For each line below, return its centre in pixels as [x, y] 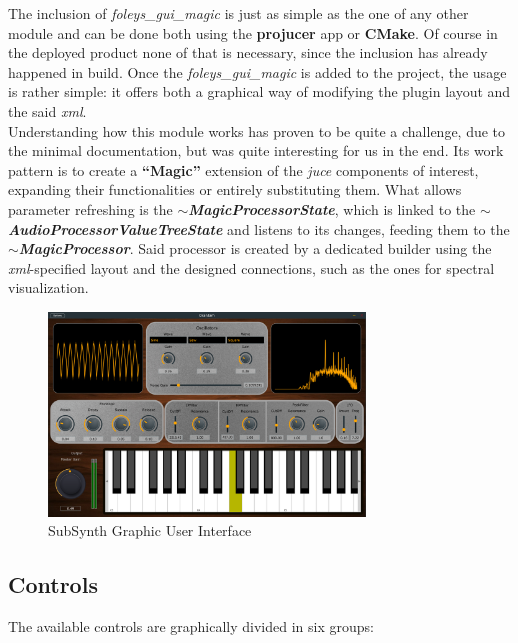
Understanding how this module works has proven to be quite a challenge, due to [257, 130]
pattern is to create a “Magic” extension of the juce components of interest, [243, 169]
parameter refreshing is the [90, 208]
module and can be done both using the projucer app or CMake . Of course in [253, 32]
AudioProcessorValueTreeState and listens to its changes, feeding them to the [259, 228]
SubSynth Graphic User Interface [150, 530]
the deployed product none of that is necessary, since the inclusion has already [248, 52]
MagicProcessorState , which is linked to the [332, 208]
